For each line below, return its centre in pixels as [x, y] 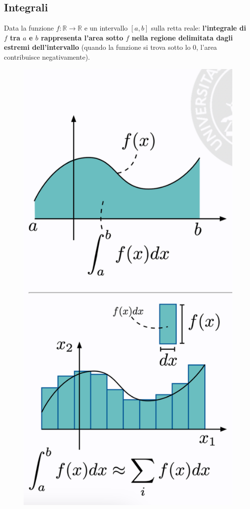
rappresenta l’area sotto [82, 37]
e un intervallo [106, 28]
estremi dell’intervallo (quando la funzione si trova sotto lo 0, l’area [110, 47]
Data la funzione [29, 28]
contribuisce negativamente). [47, 56]
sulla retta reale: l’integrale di [199, 28]
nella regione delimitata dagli [182, 37]
